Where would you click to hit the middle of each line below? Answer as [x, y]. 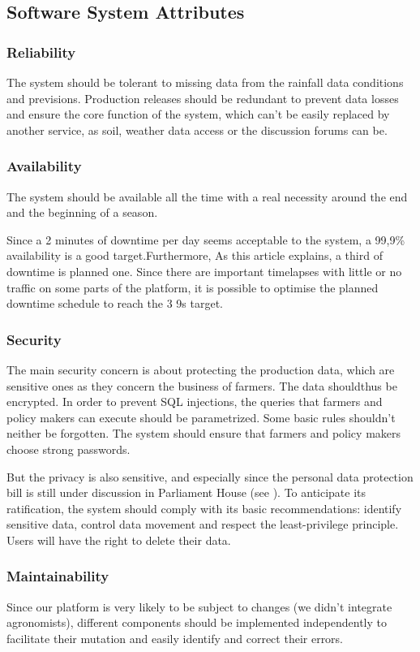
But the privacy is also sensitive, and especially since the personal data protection [210, 476]
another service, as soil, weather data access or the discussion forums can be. [197, 130]
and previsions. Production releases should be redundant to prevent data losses [203, 98]
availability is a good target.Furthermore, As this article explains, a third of [195, 255]
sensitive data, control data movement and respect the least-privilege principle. [203, 524]
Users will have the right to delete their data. [119, 540]
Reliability [41, 52]
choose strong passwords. [69, 449]
